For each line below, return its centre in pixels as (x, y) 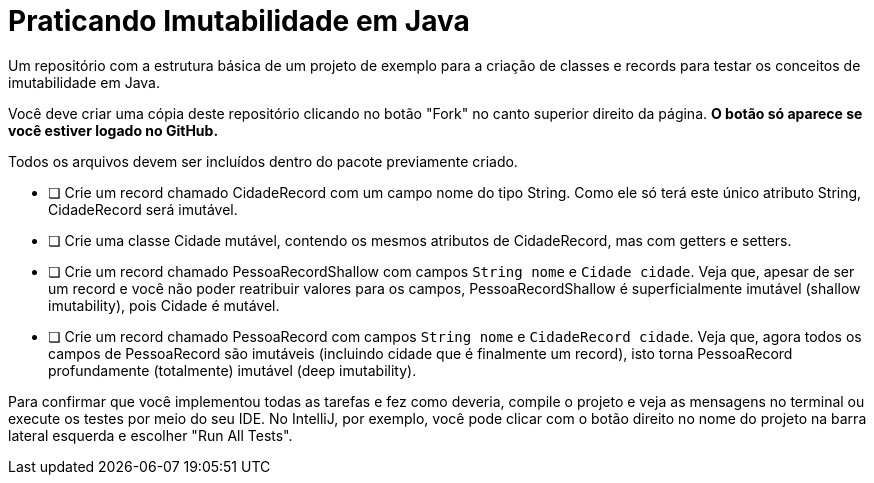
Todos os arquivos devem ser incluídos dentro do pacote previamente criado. (263, 161)
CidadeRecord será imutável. (143, 209)
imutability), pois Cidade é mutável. (164, 305)
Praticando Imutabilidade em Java (239, 21)
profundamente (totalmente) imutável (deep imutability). (232, 370)
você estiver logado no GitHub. (113, 130)
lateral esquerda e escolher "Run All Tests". (150, 435)
